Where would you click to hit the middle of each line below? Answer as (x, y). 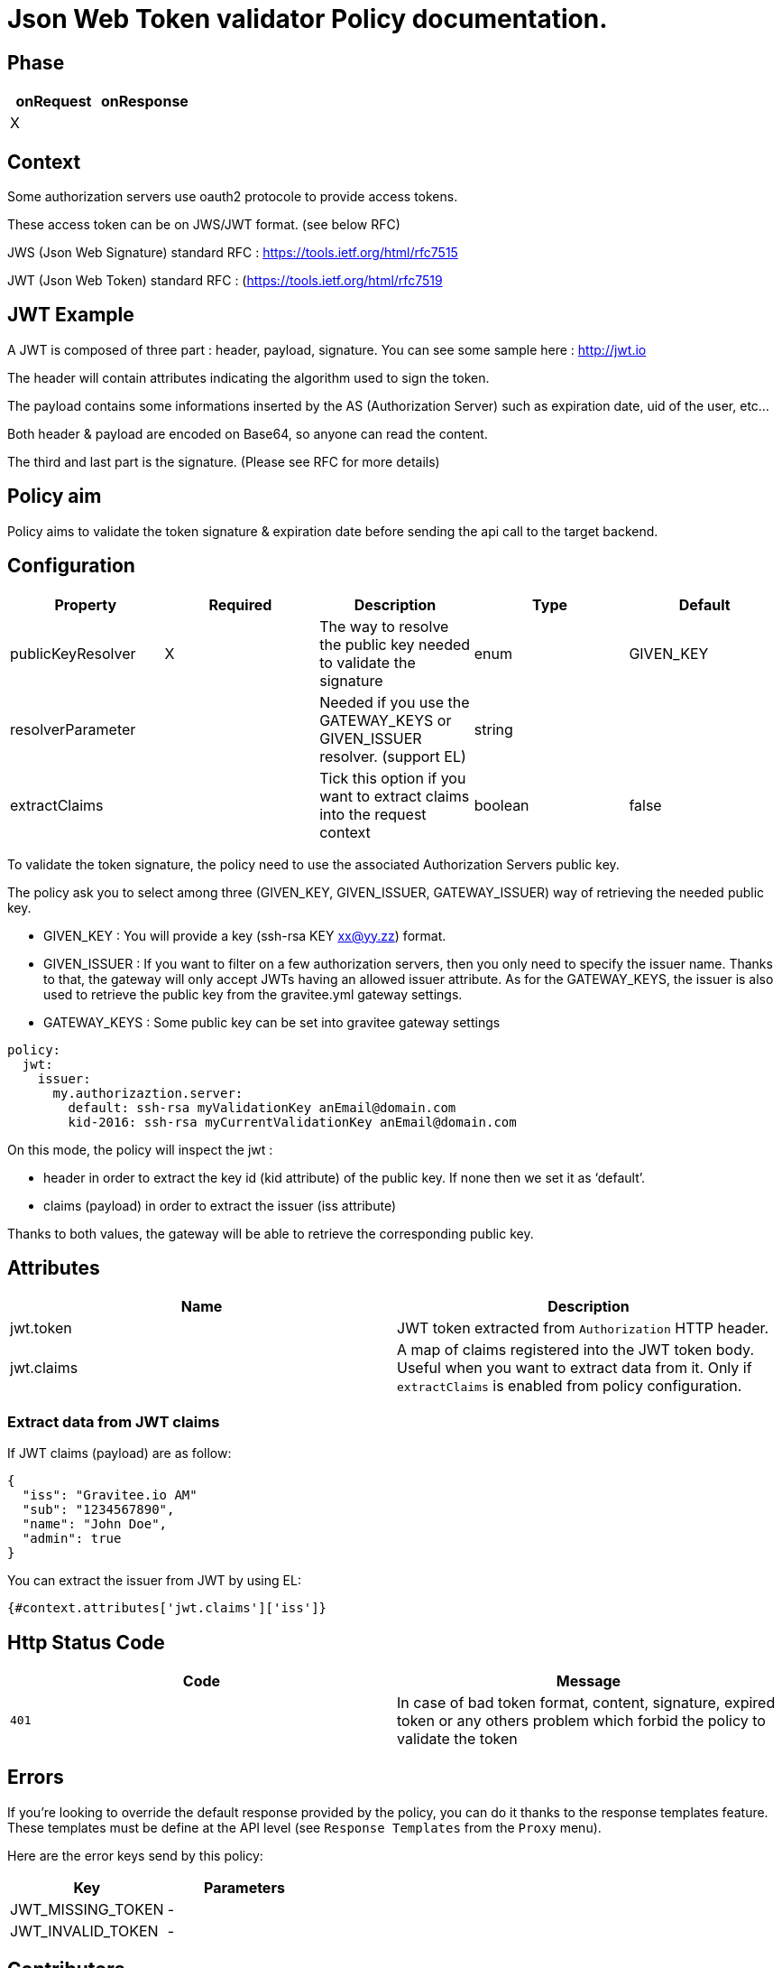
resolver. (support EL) (393, 756)
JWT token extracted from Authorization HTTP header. (583, 1328)
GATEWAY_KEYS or (386, 720)
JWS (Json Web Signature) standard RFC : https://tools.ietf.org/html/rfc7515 (233, 253)
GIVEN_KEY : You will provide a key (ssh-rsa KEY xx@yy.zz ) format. (245, 935)
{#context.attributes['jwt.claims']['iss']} (167, 1608)
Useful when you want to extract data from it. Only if (575, 1368)
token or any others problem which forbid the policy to (581, 1720)
